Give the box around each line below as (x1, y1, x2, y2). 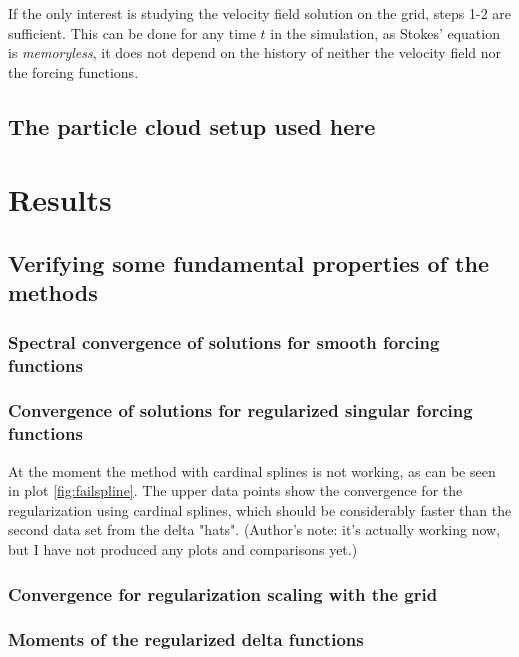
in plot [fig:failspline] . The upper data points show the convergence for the (8, 480, 463, 501)
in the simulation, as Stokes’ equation (270, 22, 500, 43)
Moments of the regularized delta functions (8, 627, 364, 652)
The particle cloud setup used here (8, 110, 376, 141)
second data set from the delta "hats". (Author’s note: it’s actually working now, (8, 519, 501, 540)
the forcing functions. (8, 61, 139, 82)
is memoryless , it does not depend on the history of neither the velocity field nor (8, 42, 502, 63)
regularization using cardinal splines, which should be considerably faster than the (8, 499, 512, 520)
